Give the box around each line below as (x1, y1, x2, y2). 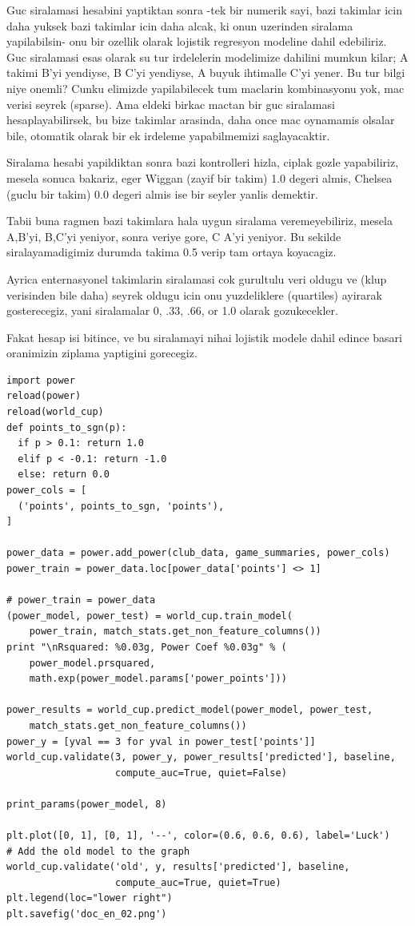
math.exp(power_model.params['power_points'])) (29, 673, 287, 685)
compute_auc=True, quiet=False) (115, 767, 287, 779)
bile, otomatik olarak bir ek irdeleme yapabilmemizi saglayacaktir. (6, 127, 330, 143)
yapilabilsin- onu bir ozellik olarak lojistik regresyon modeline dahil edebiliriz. (6, 33, 387, 50)
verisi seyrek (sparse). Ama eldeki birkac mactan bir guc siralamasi (6, 95, 335, 112)
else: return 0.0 (18, 469, 110, 481)
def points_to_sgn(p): (6, 421, 127, 433)
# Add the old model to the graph (6, 845, 190, 857)
